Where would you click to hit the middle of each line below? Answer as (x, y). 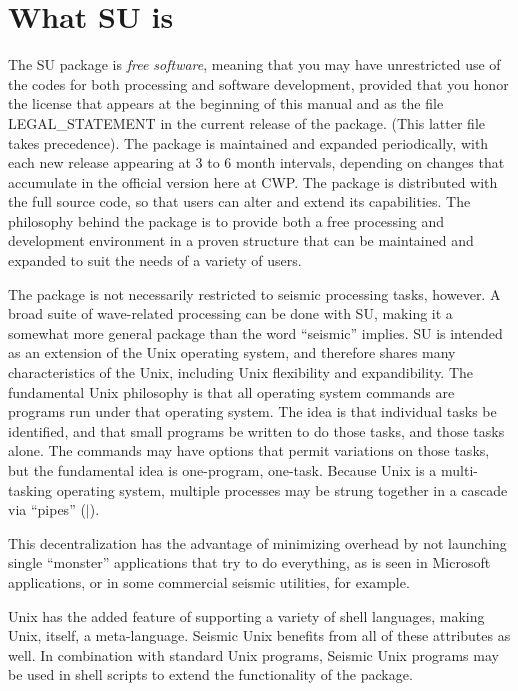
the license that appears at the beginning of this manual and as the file (226, 103)
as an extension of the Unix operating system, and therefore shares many (232, 352)
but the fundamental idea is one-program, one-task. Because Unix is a (222, 470)
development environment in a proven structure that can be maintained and (241, 240)
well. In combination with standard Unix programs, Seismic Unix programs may (253, 654)
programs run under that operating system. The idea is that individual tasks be (252, 411)
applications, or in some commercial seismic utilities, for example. (209, 581)
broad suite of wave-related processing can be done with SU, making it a (230, 313)
